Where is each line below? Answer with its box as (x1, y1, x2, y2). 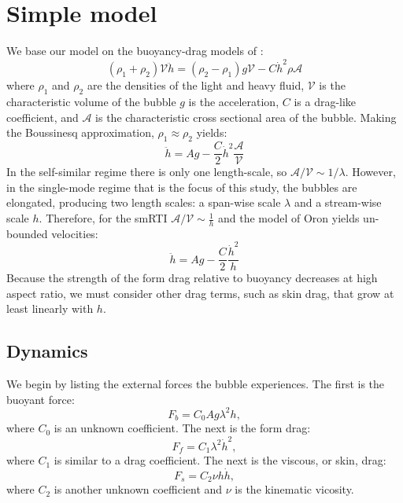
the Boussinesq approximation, (6, 124, 154, 141)
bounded (6, 225, 48, 241)
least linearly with (6, 300, 94, 317)
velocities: (51, 225, 98, 241)
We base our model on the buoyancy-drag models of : (6, 42, 264, 59)
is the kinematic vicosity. (235, 481, 354, 497)
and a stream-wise (294, 194, 382, 211)
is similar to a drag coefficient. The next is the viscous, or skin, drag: (54, 452, 386, 468)
